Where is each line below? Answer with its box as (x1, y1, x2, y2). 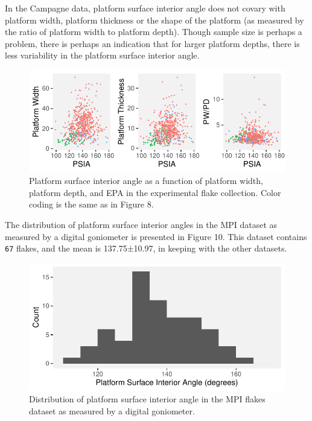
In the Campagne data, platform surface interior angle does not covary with (5, 2, 285, 14)
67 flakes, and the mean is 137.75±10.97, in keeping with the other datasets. (5, 242, 287, 255)
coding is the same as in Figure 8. (29, 198, 154, 210)
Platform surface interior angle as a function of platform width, (29, 174, 263, 187)
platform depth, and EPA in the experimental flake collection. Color (29, 186, 281, 198)
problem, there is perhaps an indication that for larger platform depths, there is (5, 37, 300, 49)
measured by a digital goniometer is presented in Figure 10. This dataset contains (5, 230, 307, 242)
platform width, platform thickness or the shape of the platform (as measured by (5, 13, 304, 26)
